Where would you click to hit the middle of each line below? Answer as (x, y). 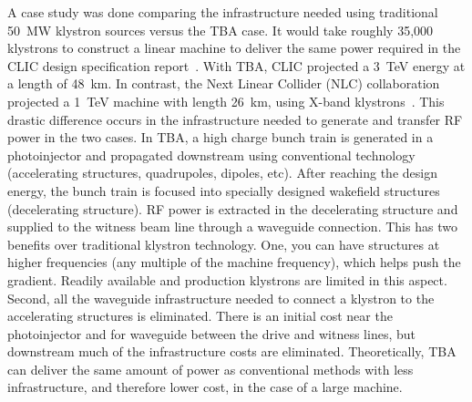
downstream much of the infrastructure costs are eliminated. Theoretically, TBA (232, 351)
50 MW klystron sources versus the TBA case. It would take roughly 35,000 (221, 30)
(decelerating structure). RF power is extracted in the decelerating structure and (233, 208)
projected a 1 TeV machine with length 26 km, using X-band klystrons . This (226, 101)
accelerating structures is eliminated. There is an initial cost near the (200, 316)
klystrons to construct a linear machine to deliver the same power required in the (234, 48)
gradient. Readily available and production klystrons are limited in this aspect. (227, 279)
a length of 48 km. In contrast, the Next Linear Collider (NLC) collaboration (224, 83)
